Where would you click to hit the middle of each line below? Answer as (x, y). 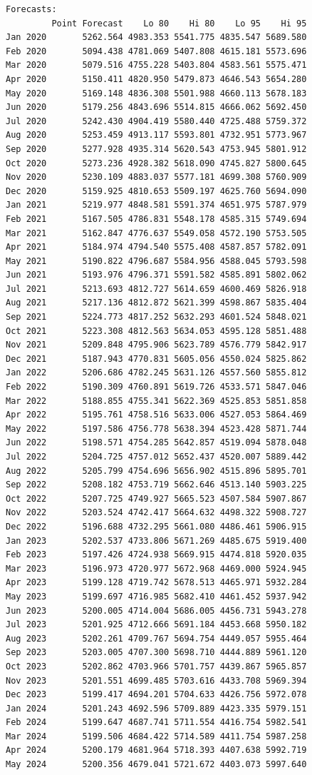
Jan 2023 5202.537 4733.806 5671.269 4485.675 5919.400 (156, 541)
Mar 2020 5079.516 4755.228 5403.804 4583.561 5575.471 (156, 65)
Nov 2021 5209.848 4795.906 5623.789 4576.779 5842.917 (156, 345)
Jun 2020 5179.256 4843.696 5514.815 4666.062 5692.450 (156, 107)
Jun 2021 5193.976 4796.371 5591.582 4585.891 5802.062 (156, 275)
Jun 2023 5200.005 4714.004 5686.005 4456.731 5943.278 (156, 611)
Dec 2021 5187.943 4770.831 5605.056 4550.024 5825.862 (156, 359)
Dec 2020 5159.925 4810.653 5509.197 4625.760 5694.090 (156, 191)
